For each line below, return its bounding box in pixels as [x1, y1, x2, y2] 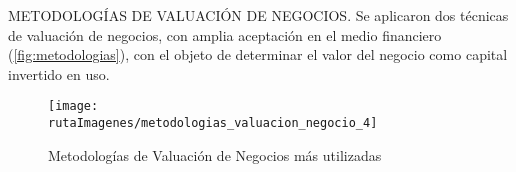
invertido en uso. [8, 63, 110, 84]
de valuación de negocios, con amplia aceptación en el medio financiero [8, 24, 442, 45]
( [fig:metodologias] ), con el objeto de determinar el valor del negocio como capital [8, 44, 508, 65]
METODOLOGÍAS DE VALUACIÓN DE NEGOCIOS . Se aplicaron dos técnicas [8, 5, 509, 25]
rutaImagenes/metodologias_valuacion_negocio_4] [48, 116, 378, 131]
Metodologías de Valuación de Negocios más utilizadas [48, 144, 382, 165]
